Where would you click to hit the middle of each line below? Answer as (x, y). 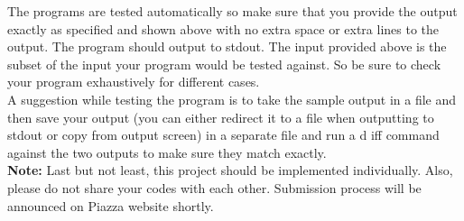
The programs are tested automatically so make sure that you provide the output (232, 11)
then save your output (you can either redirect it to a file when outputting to (221, 117)
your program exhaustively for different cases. (134, 82)
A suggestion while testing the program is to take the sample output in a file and (232, 99)
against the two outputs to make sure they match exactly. (167, 152)
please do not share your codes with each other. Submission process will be (214, 187)
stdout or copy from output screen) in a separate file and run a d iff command (223, 135)
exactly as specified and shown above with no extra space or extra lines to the (223, 28)
